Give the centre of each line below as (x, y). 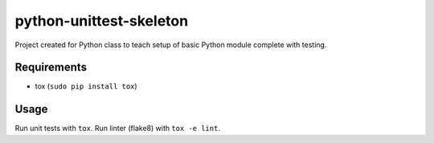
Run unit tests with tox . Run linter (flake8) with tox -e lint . (118, 129)
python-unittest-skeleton (102, 21)
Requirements (51, 68)
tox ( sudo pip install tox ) (86, 86)
